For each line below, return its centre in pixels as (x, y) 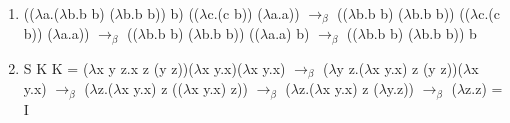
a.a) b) (289, 33)
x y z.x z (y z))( (145, 67)
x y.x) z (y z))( (417, 67)
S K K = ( (56, 67)
